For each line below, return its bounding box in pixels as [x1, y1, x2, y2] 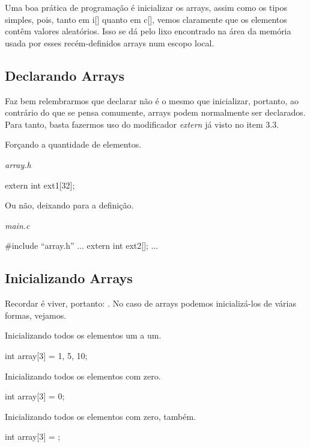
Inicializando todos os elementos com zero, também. [5, 410, 196, 422]
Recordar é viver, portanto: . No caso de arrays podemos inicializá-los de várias [5, 297, 296, 310]
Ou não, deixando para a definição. [5, 199, 134, 211]
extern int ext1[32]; [5, 178, 75, 191]
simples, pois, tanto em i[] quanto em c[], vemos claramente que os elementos [5, 13, 287, 25]
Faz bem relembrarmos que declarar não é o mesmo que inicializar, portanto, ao [5, 94, 299, 107]
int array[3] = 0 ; [5, 390, 65, 402]
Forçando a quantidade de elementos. [5, 138, 142, 151]
